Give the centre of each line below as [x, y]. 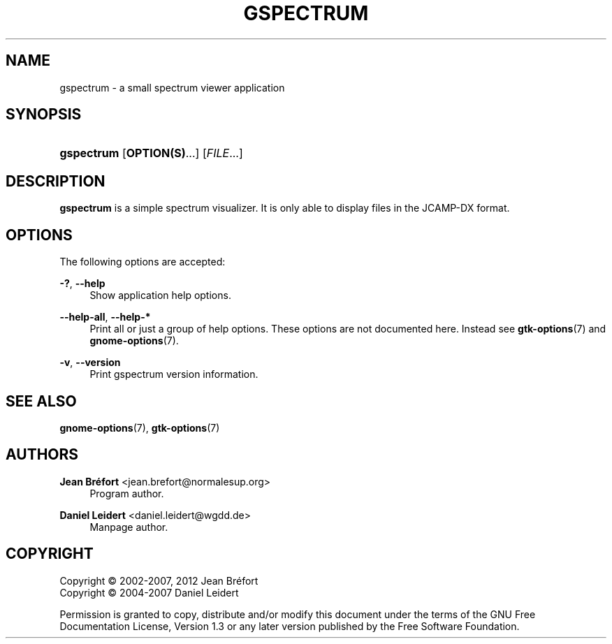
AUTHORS [42, 455]
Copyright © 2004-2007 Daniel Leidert [149, 592]
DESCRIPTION [56, 181]
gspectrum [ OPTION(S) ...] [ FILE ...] [151, 153]
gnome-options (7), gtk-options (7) [140, 427]
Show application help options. [160, 295]
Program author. [127, 493]
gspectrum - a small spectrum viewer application [172, 87]
